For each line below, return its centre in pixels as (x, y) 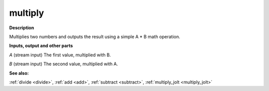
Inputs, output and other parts (41, 46)
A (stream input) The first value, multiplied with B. (60, 55)
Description (22, 28)
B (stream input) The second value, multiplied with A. (64, 64)
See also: (19, 73)
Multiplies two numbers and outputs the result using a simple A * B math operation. (95, 37)
